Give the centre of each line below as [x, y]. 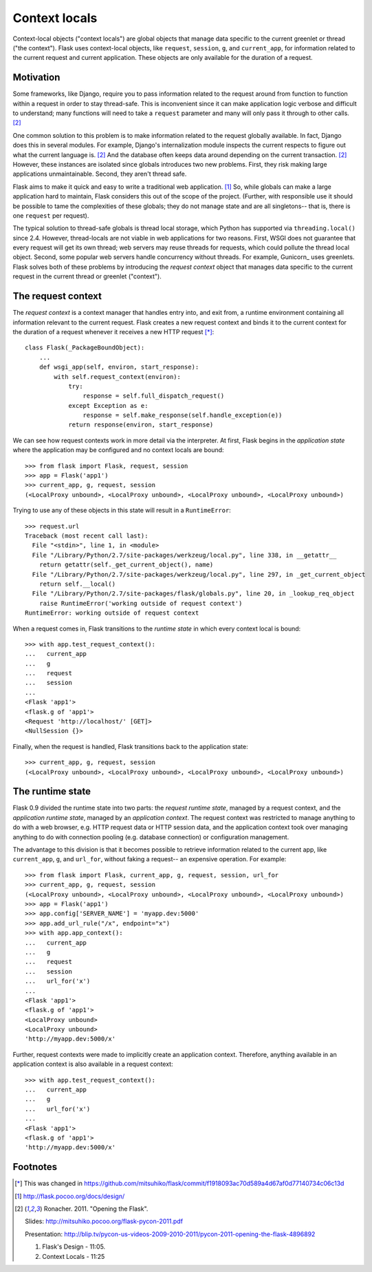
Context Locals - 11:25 [74, 1256]
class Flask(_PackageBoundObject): [85, 348]
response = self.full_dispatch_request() [154, 396]
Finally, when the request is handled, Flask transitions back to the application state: [130, 746]
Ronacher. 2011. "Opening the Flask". [96, 1209]
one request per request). [51, 215]
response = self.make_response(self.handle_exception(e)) [183, 416]
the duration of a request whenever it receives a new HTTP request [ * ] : [113, 331]
